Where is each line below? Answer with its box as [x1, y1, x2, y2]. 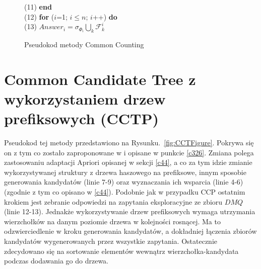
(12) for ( [24, 11, 54, 22]
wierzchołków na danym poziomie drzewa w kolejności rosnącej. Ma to [4, 216, 221, 226]
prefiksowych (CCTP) [4, 108, 159, 129]
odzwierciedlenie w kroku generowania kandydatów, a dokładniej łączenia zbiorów [4, 226, 257, 236]
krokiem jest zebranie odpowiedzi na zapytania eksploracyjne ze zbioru [4, 196, 223, 207]
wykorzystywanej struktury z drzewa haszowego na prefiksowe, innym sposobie [4, 166, 246, 177]
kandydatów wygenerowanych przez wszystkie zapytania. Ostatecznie [4, 236, 217, 246]
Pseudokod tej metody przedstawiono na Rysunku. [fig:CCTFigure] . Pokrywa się [4, 137, 254, 148]
